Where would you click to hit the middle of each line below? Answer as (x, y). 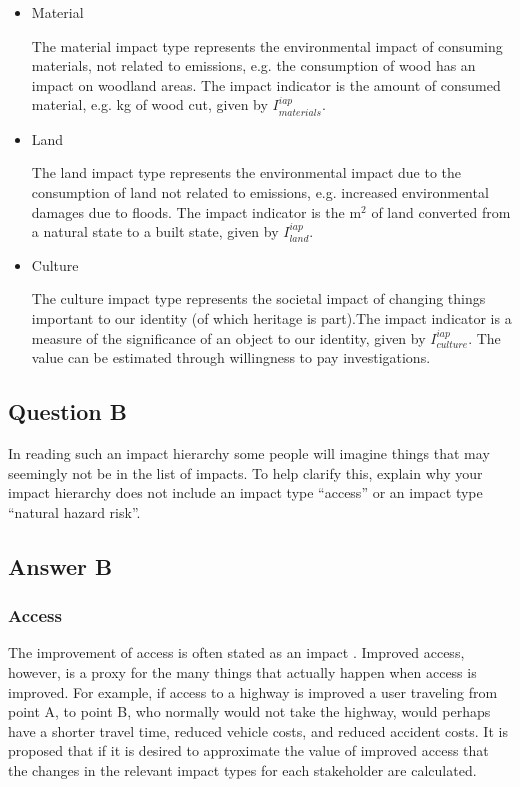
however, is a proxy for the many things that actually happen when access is (242, 671)
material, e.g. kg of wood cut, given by (149, 104)
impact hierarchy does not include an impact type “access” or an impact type (245, 492)
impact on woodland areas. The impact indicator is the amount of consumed (266, 84)
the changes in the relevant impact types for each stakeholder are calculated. (242, 769)
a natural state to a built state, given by (155, 231)
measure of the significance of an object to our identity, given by (228, 337)
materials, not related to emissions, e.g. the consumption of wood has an (253, 65)
